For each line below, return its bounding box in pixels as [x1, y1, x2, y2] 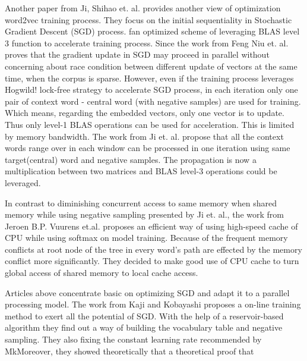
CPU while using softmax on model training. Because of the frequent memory [5, 231, 288, 244]
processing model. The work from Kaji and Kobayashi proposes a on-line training [5, 298, 301, 310]
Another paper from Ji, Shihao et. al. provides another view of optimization [5, 2, 281, 14]
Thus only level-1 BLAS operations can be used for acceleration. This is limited [5, 118, 295, 130]
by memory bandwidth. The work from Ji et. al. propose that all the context [5, 130, 284, 142]
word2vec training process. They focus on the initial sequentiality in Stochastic [5, 13, 292, 26]
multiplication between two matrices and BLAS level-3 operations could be [5, 165, 277, 177]
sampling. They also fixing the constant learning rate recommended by [5, 333, 262, 346]
